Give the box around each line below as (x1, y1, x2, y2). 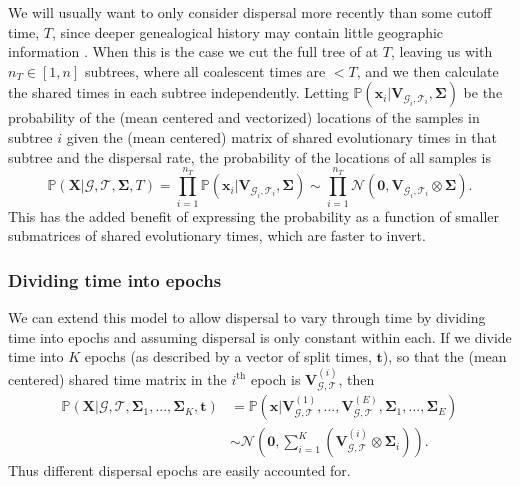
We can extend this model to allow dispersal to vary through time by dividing (8, 307, 486, 328)
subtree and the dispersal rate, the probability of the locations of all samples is (8, 146, 491, 167)
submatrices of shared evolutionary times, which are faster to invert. (8, 225, 426, 246)
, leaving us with (390, 41, 493, 62)
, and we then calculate (356, 60, 499, 81)
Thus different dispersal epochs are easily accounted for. (8, 460, 351, 481)
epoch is (250, 368, 301, 389)
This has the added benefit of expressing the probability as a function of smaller (8, 205, 499, 226)
